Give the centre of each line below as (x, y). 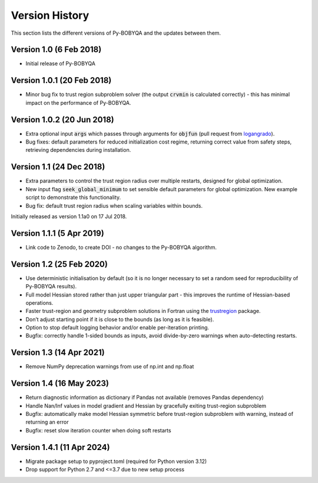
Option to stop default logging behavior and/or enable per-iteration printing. (117, 328)
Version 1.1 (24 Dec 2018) (58, 167)
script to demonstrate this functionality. (73, 198)
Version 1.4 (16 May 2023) (60, 383)
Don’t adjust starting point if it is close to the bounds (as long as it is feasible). (120, 319)
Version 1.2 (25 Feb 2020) (59, 264)
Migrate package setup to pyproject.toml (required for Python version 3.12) (116, 461)
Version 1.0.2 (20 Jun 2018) (62, 120)
